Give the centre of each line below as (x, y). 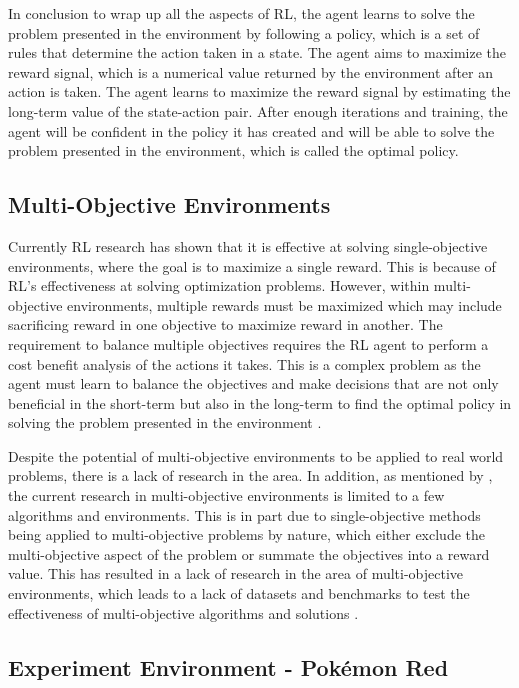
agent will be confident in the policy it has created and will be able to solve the (251, 130)
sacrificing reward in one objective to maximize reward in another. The (225, 324)
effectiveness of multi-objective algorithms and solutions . (183, 612)
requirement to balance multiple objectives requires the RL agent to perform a (248, 343)
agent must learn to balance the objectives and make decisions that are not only (253, 383)
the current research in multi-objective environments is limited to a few (226, 495)
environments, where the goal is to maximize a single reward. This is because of (252, 265)
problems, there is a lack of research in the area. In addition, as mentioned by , (250, 475)
